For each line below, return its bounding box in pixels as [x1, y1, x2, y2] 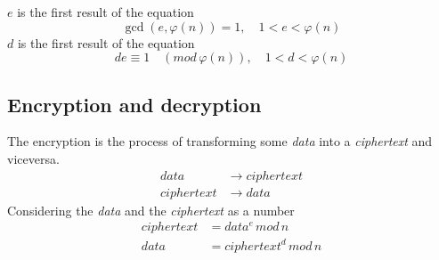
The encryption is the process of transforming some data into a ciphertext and [7, 132, 433, 150]
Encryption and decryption [7, 90, 262, 118]
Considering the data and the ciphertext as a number [7, 200, 295, 219]
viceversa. [7, 149, 60, 167]
